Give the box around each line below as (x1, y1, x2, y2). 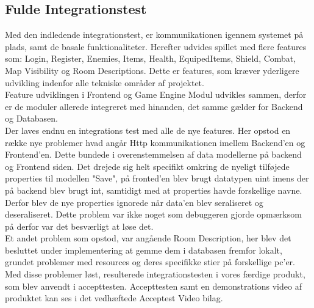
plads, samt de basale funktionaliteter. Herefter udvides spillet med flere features (5, 40, 307, 53)
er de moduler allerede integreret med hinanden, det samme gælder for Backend (5, 100, 303, 112)
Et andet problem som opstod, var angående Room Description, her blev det (5, 232, 291, 244)
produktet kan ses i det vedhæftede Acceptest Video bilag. (5, 291, 223, 304)
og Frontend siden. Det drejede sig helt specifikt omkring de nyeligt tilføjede (5, 159, 290, 172)
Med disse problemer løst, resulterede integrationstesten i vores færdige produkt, (5, 268, 305, 280)
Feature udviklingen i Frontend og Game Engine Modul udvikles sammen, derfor (5, 88, 307, 101)
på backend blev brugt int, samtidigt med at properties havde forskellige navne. (5, 183, 302, 196)
